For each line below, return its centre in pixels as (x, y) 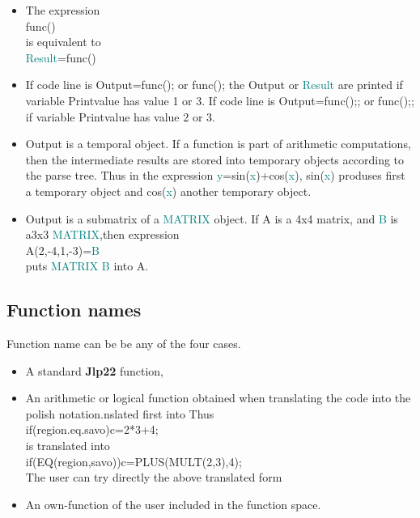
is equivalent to (63, 42)
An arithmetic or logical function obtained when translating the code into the (218, 398)
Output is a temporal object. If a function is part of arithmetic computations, (218, 144)
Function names (74, 310)
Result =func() (61, 57)
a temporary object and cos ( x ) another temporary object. (168, 191)
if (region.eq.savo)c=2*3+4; (92, 429)
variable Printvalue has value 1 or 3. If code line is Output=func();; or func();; (220, 100)
